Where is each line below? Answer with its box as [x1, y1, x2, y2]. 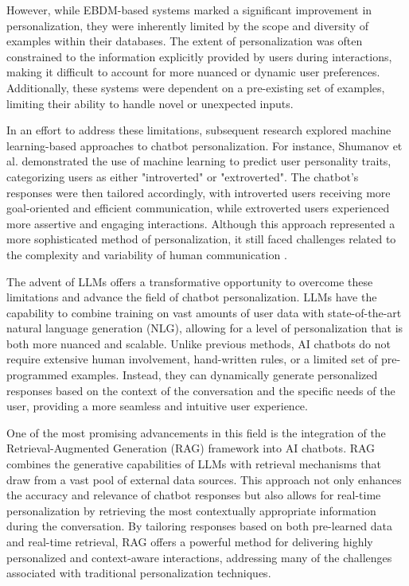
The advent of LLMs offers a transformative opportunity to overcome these [6, 273, 373, 289]
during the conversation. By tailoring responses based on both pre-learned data [6, 518, 393, 534]
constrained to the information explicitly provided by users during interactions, [6, 48, 392, 64]
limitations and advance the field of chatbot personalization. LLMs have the [6, 289, 377, 305]
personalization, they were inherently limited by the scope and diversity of [6, 17, 369, 33]
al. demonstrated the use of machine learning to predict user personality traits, [6, 153, 391, 169]
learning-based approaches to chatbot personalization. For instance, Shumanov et [6, 137, 403, 153]
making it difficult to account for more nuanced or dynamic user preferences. [6, 64, 380, 80]
